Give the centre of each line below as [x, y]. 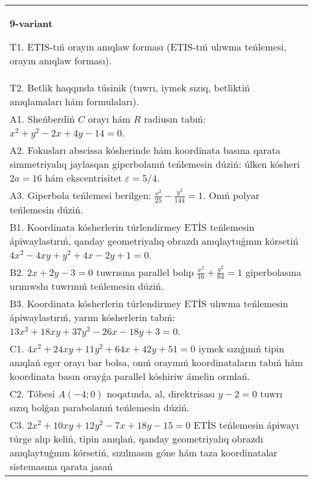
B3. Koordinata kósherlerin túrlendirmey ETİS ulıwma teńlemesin [149, 304]
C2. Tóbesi [33, 394]
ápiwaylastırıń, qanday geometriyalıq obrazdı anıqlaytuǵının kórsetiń [154, 240]
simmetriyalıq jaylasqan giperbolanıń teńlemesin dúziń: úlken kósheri [155, 164]
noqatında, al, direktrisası [161, 394]
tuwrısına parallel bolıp [145, 272]
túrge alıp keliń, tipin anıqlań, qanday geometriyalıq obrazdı [137, 439]
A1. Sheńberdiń [42, 119]
